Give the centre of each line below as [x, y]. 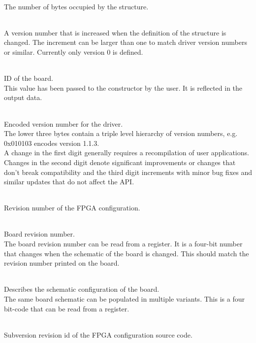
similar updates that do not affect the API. [69, 182]
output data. [23, 97]
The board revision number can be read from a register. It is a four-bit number [123, 244]
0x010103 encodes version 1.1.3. [52, 143]
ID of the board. [29, 78]
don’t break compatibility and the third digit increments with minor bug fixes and [128, 172]
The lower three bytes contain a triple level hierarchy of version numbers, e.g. [121, 133]
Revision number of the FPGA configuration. [72, 208]
